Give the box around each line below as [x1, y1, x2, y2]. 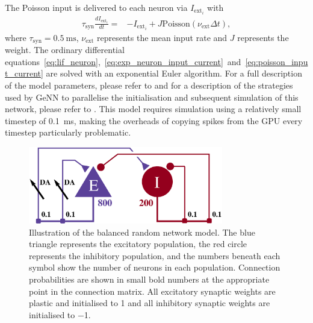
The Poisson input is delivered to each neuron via [5, 1, 188, 13]
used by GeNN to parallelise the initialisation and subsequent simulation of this [5, 90, 299, 103]
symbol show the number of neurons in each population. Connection [29, 261, 280, 274]
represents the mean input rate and [97, 31, 228, 43]
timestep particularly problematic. [5, 126, 131, 139]
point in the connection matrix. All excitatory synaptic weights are [29, 284, 276, 297]
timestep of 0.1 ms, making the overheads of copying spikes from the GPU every [5, 114, 303, 127]
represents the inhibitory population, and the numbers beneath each [29, 249, 280, 262]
